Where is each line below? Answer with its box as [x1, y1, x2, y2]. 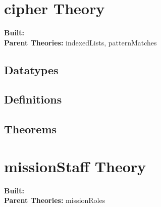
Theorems [4, 121, 57, 137]
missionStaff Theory [4, 156, 146, 176]
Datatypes [4, 62, 59, 77]
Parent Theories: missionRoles [4, 195, 105, 205]
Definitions [4, 91, 62, 107]
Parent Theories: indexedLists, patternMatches [4, 37, 157, 47]
